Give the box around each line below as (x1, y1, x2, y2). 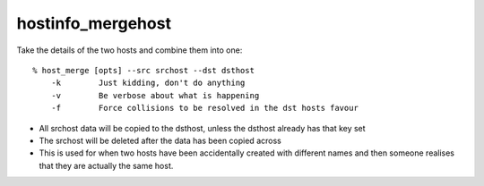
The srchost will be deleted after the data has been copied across (39, 135, 281, 146)
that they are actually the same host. (39, 160, 174, 171)
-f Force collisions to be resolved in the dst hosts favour (50, 103, 359, 114)
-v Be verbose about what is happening (50, 90, 260, 100)
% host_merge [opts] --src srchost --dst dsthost (32, 65, 255, 75)
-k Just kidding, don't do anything (50, 78, 246, 89)
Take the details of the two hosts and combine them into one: (16, 45, 243, 55)
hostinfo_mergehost (16, 13, 172, 33)
